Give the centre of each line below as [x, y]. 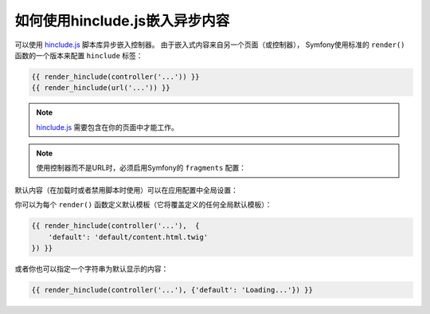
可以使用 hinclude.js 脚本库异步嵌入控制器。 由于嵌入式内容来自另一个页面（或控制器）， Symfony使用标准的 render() [210, 45]
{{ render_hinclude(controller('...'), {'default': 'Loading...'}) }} [172, 290]
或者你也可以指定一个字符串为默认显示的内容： [92, 269]
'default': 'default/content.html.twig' [128, 237]
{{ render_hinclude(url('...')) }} [101, 88]
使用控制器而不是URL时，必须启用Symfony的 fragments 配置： [141, 168]
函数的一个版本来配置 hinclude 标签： [79, 55]
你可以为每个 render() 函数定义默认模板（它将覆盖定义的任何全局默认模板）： [143, 205]
